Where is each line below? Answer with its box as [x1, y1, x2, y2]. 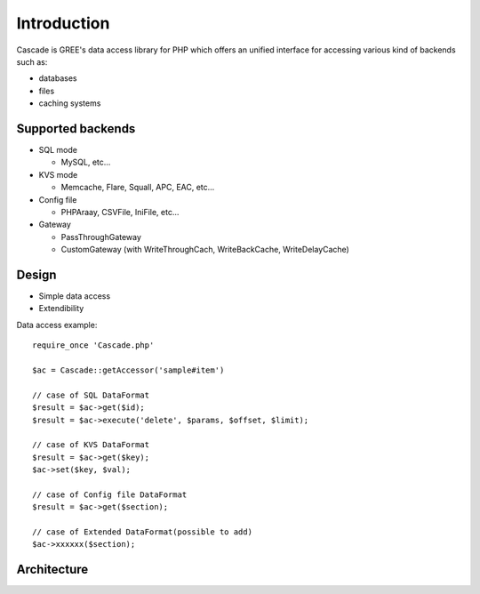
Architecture [16, 562, 89, 577]
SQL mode [38, 145, 77, 156]
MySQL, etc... [60, 157, 111, 168]
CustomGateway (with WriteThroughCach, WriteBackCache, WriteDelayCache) [60, 245, 350, 255]
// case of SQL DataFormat [32, 389, 150, 400]
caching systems [38, 98, 101, 108]
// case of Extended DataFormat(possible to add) [32, 527, 253, 537]
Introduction [16, 13, 110, 33]
